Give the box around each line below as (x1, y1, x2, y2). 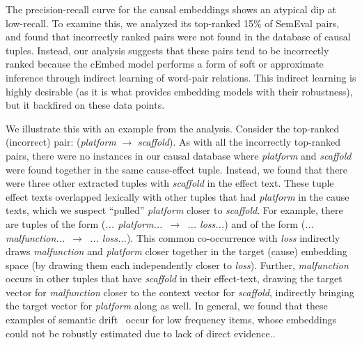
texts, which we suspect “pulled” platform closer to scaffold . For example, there (6, 203, 343, 217)
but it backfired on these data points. (6, 98, 165, 112)
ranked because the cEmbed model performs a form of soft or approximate (6, 56, 324, 71)
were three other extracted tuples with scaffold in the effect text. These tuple (6, 176, 334, 190)
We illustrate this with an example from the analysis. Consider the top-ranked (6, 121, 340, 135)
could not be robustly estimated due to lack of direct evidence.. (6, 325, 276, 340)
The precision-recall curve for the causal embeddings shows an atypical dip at (6, 2, 336, 16)
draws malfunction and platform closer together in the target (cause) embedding (6, 244, 347, 259)
